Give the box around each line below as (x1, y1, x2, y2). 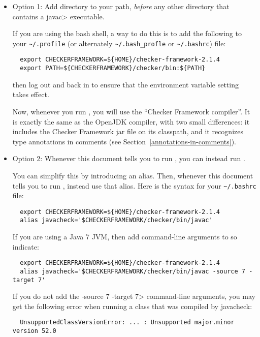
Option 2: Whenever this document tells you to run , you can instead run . (12, 153, 245, 164)
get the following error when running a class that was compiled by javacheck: (12, 300, 252, 311)
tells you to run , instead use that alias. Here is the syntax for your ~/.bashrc (12, 180, 256, 191)
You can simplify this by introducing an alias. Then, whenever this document (12, 170, 253, 180)
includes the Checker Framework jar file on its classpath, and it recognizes (12, 126, 243, 137)
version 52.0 (12, 327, 56, 335)
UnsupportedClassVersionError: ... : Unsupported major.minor (20, 319, 235, 326)
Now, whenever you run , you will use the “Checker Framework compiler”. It (12, 106, 250, 116)
